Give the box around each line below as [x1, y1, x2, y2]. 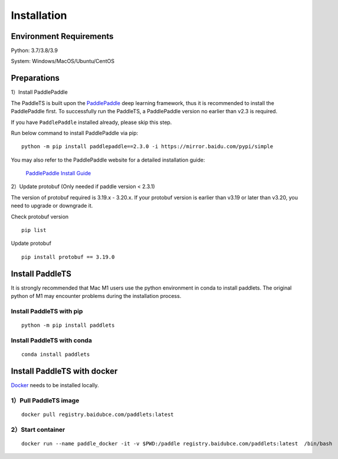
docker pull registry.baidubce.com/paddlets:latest [21, 411, 174, 418]
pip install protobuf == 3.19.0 [21, 254, 115, 260]
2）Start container [11, 425, 65, 434]
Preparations [11, 73, 60, 83]
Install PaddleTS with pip [11, 307, 83, 315]
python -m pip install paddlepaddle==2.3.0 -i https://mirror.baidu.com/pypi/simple [21, 143, 274, 150]
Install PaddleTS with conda [11, 336, 93, 345]
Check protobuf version [11, 213, 69, 220]
